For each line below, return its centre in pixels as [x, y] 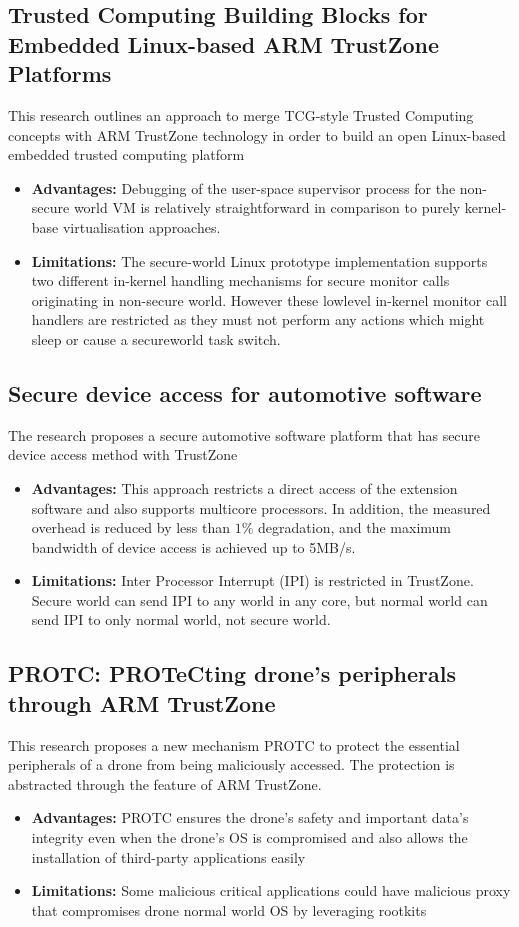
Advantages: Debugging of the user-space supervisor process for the [243, 187]
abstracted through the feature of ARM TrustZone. [165, 783]
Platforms [60, 73]
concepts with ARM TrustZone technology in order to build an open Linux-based [257, 134]
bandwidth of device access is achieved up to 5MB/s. [193, 546]
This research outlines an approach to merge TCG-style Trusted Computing [241, 114]
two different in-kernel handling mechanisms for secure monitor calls [240, 280]
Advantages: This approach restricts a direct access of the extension [244, 487]
